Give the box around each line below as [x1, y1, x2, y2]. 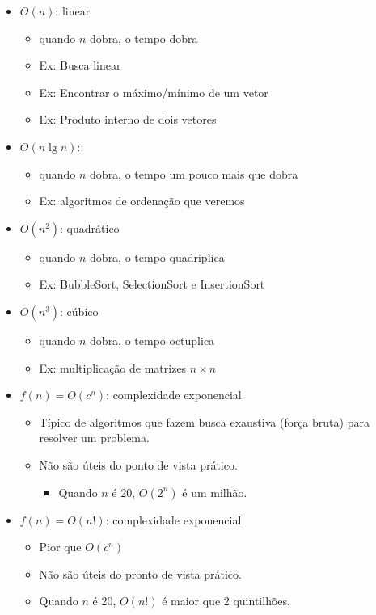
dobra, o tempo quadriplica [90, 248, 225, 265]
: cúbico [60, 302, 99, 319]
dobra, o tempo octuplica [90, 331, 215, 348]
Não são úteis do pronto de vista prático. [39, 565, 242, 582]
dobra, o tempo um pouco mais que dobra [90, 165, 298, 182]
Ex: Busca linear [39, 57, 121, 74]
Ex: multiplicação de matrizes [39, 359, 187, 376]
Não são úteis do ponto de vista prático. [39, 456, 238, 473]
